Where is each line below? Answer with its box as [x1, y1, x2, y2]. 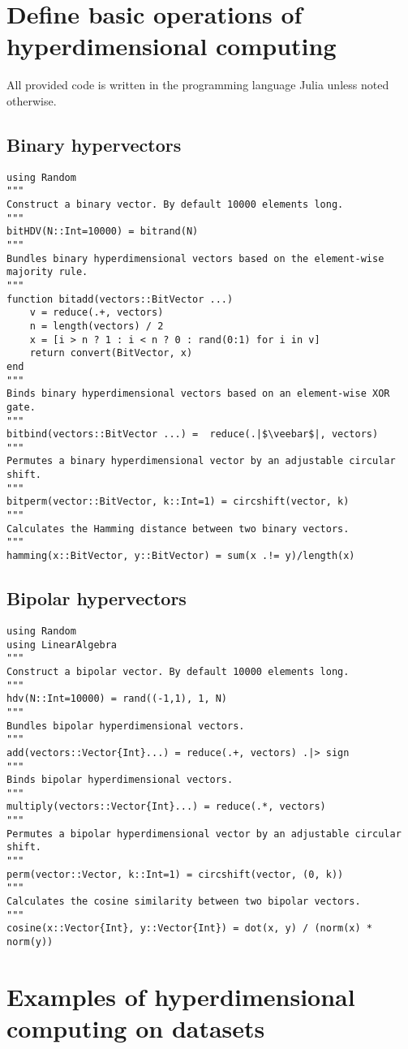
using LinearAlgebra [6, 638, 118, 651]
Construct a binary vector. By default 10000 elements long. [6, 199, 344, 211]
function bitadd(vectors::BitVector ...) [6, 293, 234, 305]
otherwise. [6, 92, 57, 109]
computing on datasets [6, 1012, 265, 1045]
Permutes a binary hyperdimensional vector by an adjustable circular [6, 455, 396, 467]
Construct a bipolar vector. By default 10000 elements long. [6, 665, 350, 677]
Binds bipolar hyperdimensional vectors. [6, 774, 234, 786]
